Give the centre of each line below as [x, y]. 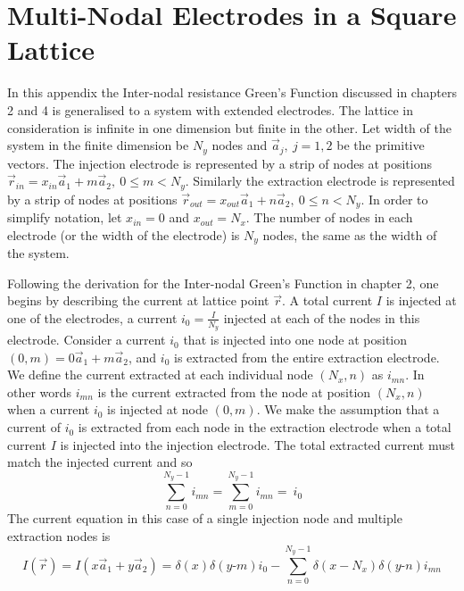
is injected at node [157, 409]
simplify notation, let [65, 217]
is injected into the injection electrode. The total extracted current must [257, 444]
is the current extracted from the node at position [234, 391]
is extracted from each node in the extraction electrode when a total [265, 427]
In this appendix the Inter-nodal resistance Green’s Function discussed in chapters [232, 92]
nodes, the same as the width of [350, 234]
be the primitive [381, 145]
